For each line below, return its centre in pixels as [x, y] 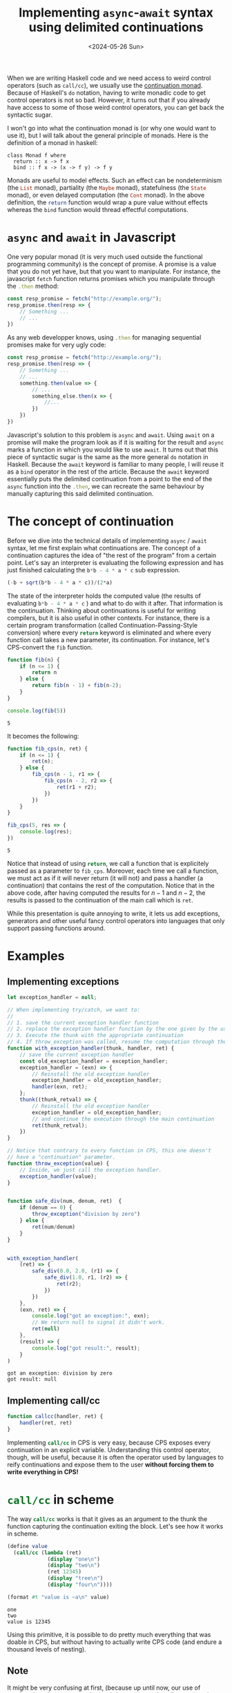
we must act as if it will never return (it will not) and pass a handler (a [105, 878]
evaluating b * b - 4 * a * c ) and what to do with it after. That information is [115, 603]
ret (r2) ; [69, 1284]
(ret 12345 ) [64, 1572]
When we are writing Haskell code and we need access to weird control [109, 78]
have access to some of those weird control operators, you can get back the [116, 107]
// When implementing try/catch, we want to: [74, 1009]
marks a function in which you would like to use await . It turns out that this [113, 449]
